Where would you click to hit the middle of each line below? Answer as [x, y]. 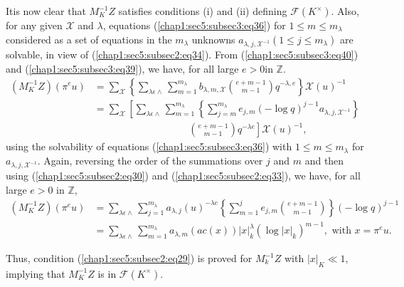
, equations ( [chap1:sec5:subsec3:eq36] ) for [194, 25]
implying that [36, 273]
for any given [34, 25]
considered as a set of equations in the [89, 39]
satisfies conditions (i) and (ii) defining [203, 11]
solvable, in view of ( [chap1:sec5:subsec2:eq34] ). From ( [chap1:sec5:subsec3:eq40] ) [182, 54]
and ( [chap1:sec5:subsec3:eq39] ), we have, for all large [122, 68]
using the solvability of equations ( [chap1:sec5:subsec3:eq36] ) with [149, 146]
